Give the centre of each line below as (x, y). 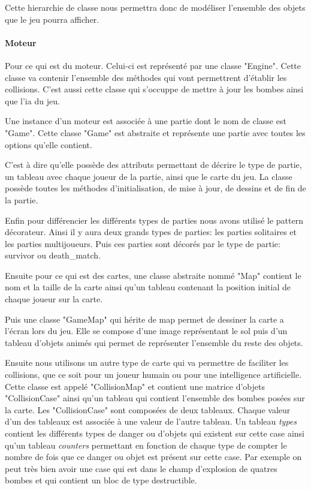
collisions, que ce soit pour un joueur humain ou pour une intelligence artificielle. (153, 375)
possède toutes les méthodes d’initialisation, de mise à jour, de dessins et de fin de (155, 188)
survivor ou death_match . (53, 255)
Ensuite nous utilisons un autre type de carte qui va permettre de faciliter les (147, 363)
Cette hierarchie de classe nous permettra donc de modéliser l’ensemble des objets (155, 7)
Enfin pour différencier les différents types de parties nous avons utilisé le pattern (154, 220)
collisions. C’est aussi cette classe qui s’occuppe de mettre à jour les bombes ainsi (154, 89)
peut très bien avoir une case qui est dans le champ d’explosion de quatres (141, 468)
